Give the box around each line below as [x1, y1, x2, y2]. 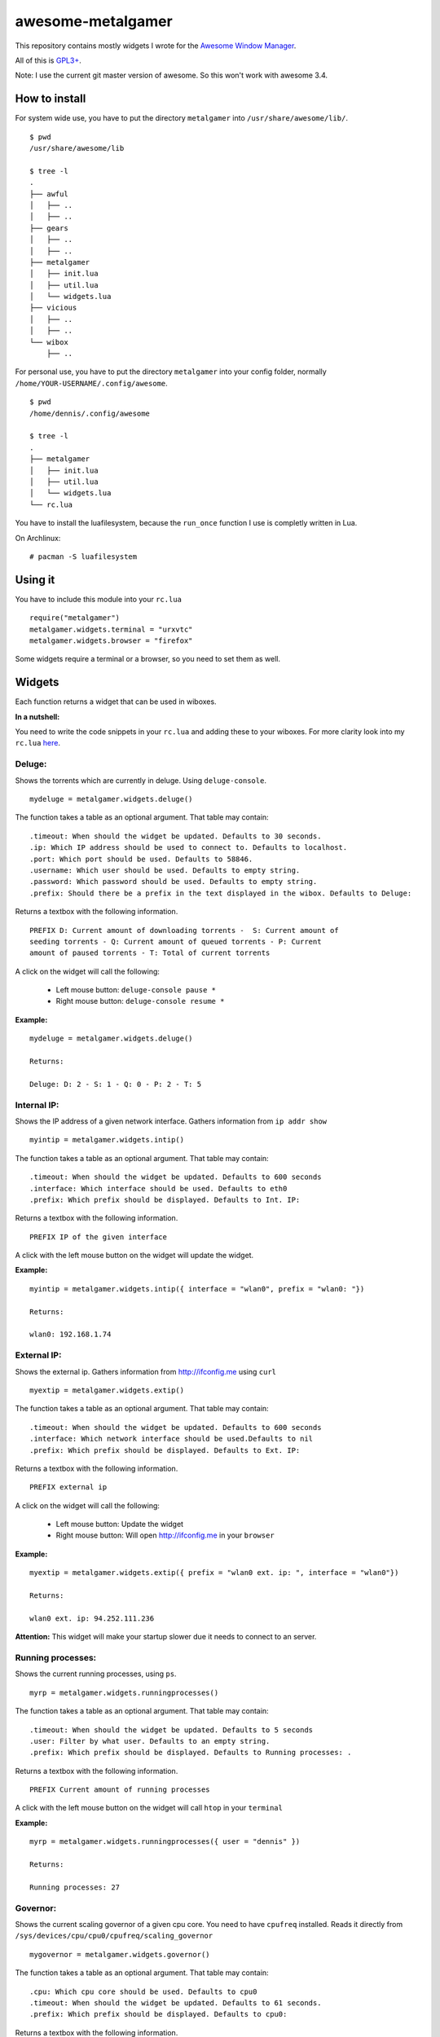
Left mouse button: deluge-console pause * [55, 985, 216, 995]
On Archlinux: [15, 533, 61, 543]
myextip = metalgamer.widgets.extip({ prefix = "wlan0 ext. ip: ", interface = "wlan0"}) [29, 1568, 399, 1577]
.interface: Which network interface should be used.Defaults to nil [29, 1434, 314, 1444]
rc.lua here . [15, 738, 61, 748]
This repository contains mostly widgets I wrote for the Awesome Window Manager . [15, 41, 297, 51]
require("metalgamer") [29, 614, 121, 623]
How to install [15, 92, 86, 106]
